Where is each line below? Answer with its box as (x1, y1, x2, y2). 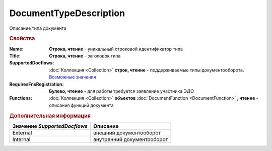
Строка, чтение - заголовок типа (49, 53, 121, 59)
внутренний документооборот (93, 136, 168, 143)
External (12, 129, 32, 136)
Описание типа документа (9, 25, 66, 31)
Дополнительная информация (9, 112, 91, 119)
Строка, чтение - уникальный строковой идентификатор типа (49, 46, 183, 52)
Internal (12, 136, 31, 143)
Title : (9, 53, 21, 59)
